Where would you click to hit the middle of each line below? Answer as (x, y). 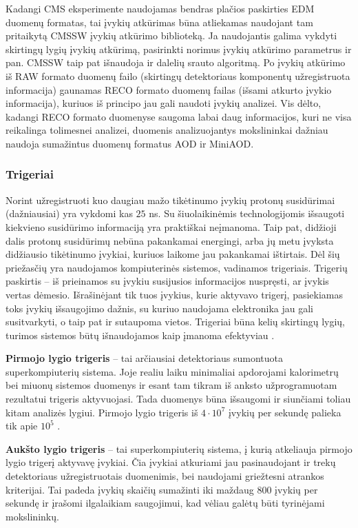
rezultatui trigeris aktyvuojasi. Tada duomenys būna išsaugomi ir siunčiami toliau (178, 399)
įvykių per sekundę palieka (285, 412)
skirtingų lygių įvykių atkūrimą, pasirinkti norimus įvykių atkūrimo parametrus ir (179, 49)
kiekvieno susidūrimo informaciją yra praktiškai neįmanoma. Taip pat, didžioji (171, 226)
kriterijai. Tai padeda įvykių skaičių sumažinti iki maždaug (130, 489)
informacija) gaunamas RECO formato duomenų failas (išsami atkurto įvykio (169, 89)
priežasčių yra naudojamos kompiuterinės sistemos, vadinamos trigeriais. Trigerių (177, 267)
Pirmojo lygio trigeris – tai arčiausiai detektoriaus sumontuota (145, 358)
